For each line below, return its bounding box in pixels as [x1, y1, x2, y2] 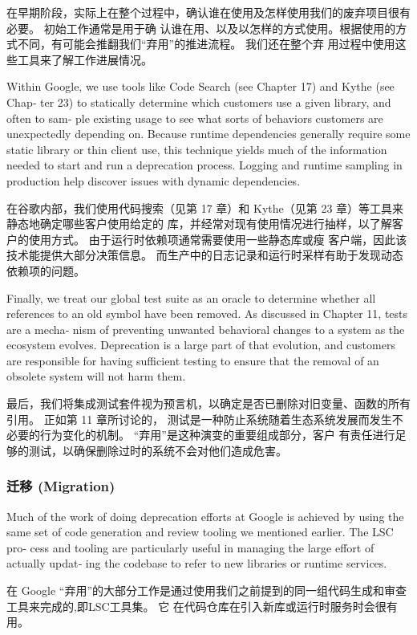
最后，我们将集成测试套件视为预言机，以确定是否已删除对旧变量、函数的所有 [6, 395, 411, 412]
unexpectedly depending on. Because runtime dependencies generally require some [6, 125, 411, 142]
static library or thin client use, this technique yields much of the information [6, 140, 387, 157]
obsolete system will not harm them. [6, 368, 186, 385]
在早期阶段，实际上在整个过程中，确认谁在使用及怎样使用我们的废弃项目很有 [6, 4, 411, 20]
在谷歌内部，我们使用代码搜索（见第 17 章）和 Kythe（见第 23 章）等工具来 [6, 199, 404, 216]
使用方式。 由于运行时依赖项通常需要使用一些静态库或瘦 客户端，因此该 [28, 230, 407, 247]
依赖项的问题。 [6, 262, 85, 279]
